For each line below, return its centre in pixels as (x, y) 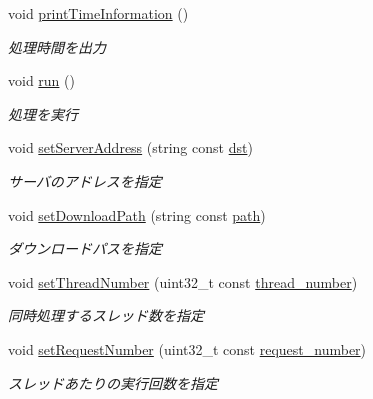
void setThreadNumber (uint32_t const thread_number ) (183, 281)
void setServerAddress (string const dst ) (130, 147)
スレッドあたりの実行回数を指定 (113, 382)
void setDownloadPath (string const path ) (137, 214)
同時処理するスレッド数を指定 (106, 315)
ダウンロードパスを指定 (85, 248)
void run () (41, 80)
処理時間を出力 (57, 46)
